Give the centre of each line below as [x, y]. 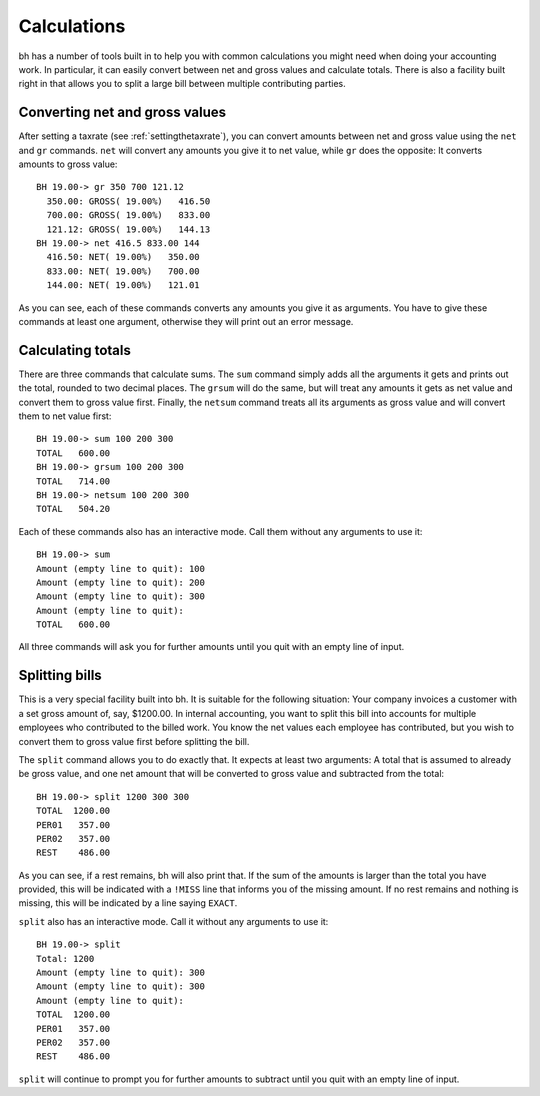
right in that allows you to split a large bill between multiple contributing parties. [182, 84]
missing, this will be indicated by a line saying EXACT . [128, 903]
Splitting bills [60, 675]
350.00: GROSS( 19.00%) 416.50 [128, 201]
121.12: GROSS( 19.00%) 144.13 [128, 229]
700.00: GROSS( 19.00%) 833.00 [128, 215]
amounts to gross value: [68, 164]
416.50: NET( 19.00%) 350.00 [123, 257]
